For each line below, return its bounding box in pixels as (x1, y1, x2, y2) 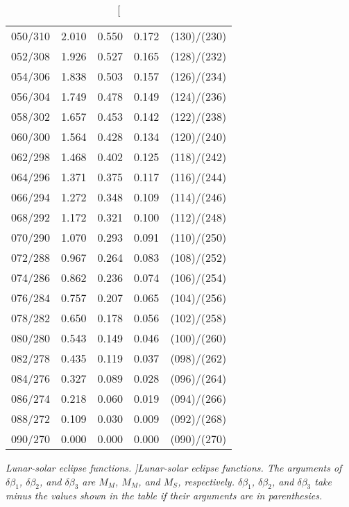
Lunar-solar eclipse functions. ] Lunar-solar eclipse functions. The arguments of (6, 460, 342, 474)
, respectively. (178, 474, 235, 488)
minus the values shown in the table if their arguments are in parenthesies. (6, 488, 323, 503)
